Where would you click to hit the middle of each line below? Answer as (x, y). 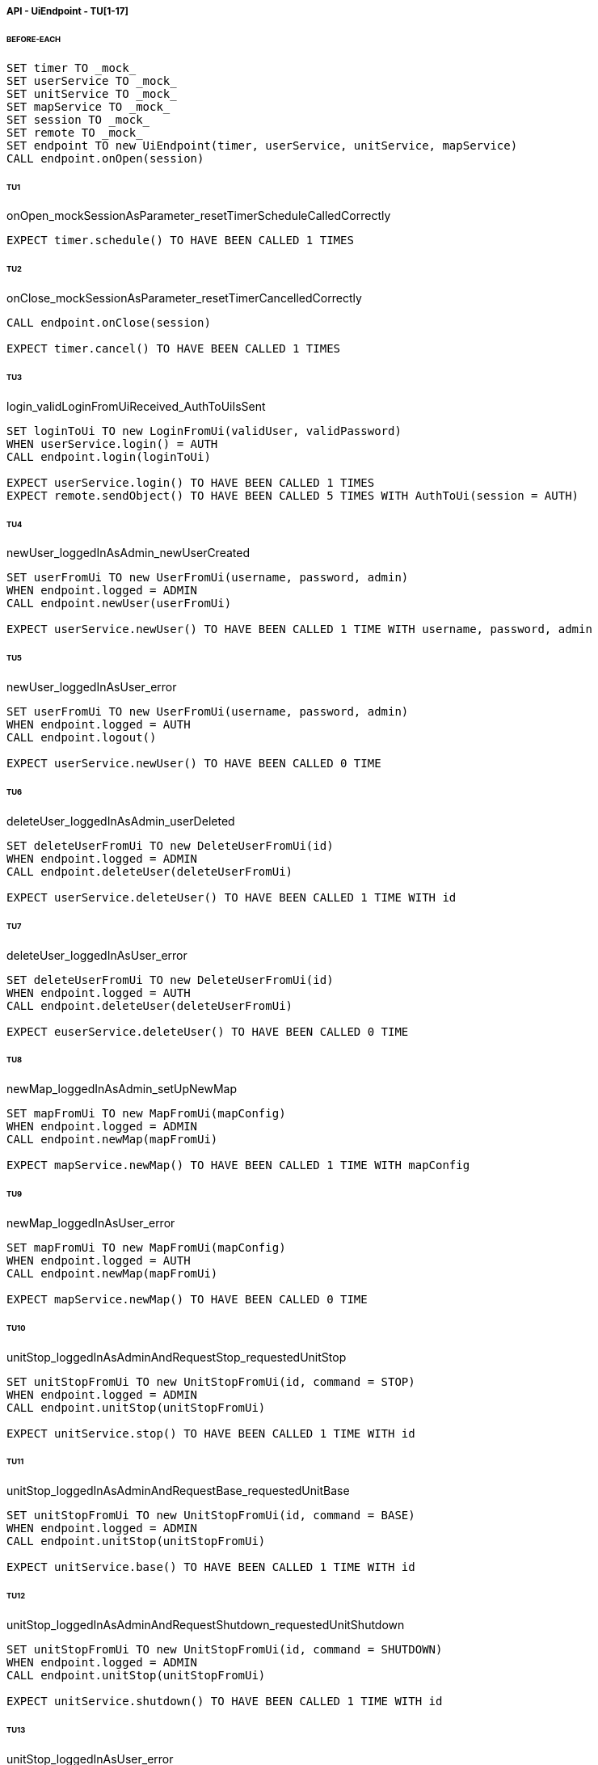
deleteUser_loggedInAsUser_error (97, 955)
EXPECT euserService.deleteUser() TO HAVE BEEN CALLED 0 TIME (208, 1031)
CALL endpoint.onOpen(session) (105, 158)
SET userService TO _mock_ (92, 80)
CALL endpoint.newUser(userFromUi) (119, 604)
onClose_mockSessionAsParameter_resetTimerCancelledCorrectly (184, 298)
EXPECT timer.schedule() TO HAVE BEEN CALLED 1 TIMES (180, 241)
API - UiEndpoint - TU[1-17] (67, 11)
